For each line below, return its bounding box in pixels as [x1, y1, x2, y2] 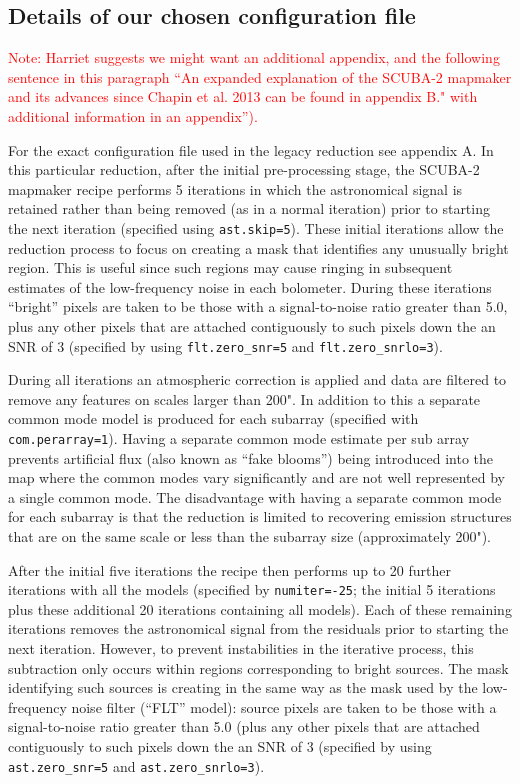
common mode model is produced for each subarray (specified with [8, 408, 419, 429]
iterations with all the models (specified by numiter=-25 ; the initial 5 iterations [8, 579, 496, 600]
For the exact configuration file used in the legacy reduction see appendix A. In [8, 139, 494, 160]
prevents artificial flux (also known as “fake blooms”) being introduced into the [8, 447, 494, 468]
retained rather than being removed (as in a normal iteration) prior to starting [8, 198, 490, 219]
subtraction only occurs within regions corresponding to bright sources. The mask [8, 657, 509, 678]
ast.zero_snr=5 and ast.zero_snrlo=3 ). [8, 755, 265, 776]
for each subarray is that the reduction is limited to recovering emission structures [8, 506, 512, 527]
